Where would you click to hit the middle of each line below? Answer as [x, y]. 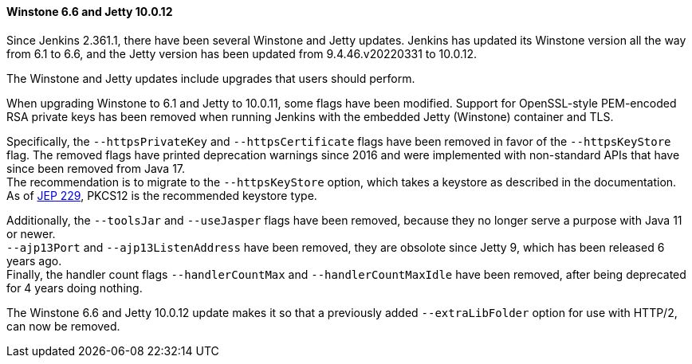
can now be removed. [63, 326]
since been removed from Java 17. [96, 168]
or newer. [31, 233]
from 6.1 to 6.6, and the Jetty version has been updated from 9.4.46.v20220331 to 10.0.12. [242, 53]
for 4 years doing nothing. [75, 288]
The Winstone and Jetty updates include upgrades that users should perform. [211, 78]
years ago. [34, 260]
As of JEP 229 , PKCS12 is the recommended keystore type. [162, 195]
